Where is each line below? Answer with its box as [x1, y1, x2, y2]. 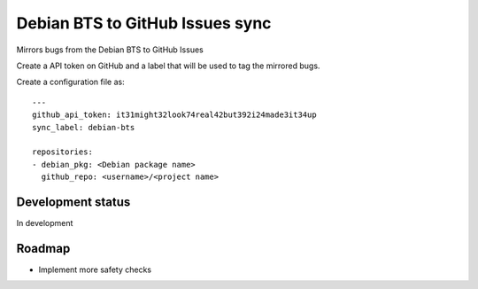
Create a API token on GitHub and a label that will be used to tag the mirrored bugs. [16, 60, 320, 71]
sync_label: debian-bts [32, 122, 135, 132]
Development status [16, 194, 131, 209]
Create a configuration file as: [16, 76, 125, 88]
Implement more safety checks [38, 264, 152, 275]
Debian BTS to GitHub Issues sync [16, 13, 272, 33]
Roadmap [16, 240, 71, 256]
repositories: [32, 147, 93, 157]
